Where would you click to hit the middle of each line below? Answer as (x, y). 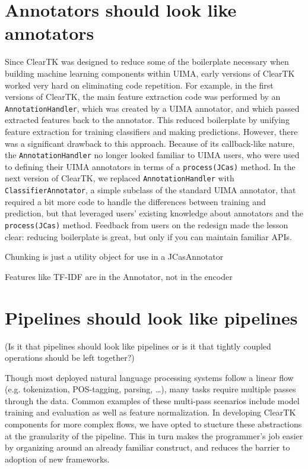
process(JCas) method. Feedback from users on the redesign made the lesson (147, 224)
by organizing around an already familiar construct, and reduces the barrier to (147, 447)
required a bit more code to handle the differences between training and (135, 201)
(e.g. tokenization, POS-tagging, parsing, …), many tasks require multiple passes (150, 389)
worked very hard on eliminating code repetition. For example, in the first (139, 85)
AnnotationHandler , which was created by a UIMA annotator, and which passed (152, 108)
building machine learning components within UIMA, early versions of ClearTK (150, 73)
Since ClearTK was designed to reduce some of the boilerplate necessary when (147, 62)
